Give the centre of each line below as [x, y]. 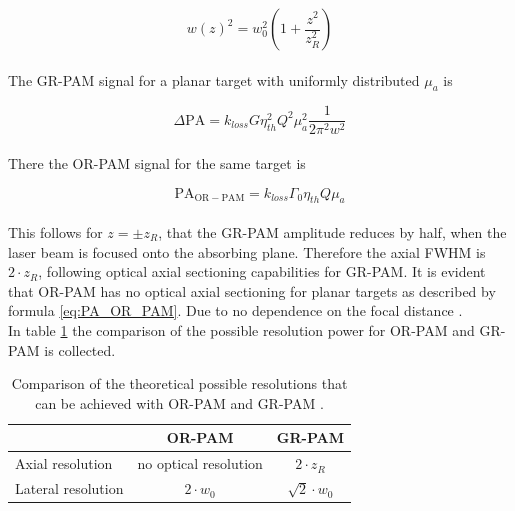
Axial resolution [64, 463]
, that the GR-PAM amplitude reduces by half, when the [332, 232]
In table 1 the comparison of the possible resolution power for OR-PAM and [241, 330]
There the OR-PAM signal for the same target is [157, 163]
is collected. [80, 349]
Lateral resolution [69, 488]
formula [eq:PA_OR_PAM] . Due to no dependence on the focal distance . [235, 310]
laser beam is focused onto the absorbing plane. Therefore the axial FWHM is [247, 251]
